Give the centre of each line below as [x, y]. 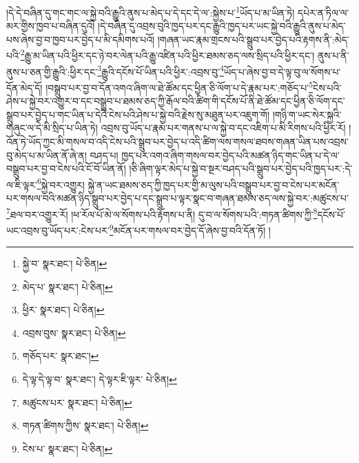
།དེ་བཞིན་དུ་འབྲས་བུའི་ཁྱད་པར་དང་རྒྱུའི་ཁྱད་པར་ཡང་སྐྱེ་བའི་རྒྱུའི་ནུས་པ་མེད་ [222, 26]
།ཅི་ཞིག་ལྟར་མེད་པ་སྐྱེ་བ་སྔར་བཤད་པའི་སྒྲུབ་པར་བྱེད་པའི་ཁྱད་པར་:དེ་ [241, 168]
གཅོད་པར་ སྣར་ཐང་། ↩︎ [61, 356]
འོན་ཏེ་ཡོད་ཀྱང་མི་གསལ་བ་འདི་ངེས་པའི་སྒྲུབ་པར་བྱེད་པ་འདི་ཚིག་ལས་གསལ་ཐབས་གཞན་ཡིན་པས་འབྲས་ [177, 141]
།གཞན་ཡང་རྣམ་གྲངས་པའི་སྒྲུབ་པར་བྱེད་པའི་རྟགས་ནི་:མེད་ [253, 39]
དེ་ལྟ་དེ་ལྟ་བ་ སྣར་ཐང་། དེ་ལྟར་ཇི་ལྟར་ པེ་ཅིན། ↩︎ [100, 379]
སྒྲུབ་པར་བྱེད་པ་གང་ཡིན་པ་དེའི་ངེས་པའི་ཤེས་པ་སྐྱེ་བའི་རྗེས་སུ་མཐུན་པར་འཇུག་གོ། [138, 114]
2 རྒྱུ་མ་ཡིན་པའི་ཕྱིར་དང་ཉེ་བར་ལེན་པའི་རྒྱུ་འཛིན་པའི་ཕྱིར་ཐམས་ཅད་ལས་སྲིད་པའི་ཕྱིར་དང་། [167, 54]
